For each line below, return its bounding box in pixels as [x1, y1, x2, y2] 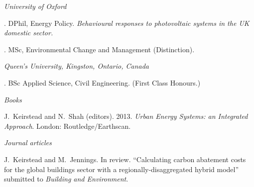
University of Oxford [4, 1, 67, 11]
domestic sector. [4, 27, 53, 38]
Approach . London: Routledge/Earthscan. [4, 120, 131, 131]
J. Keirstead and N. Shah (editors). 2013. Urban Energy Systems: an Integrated [4, 111, 248, 121]
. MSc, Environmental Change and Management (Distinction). [4, 44, 195, 54]
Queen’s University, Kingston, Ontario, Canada [4, 61, 149, 71]
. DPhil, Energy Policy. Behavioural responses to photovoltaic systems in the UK [4, 17, 250, 28]
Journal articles [4, 137, 52, 148]
